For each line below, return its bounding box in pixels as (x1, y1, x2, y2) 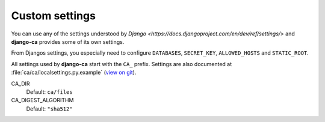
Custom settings (11, 9, 96, 22)
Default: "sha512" (26, 105, 73, 112)
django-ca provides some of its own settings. (11, 38, 125, 45)
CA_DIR (11, 80, 30, 87)
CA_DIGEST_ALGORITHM (11, 97, 74, 104)
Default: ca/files (26, 88, 73, 96)
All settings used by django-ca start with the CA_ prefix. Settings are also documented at (11, 60, 232, 67)
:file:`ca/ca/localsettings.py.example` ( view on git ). (11, 69, 137, 76)
